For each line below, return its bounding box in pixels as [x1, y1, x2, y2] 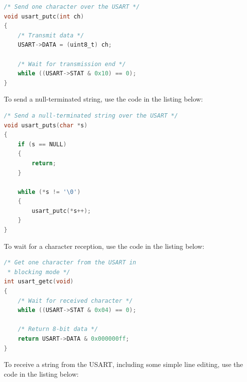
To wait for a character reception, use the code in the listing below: [4, 241, 205, 251]
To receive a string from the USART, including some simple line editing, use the [4, 359, 243, 369]
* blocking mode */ [7, 268, 71, 276]
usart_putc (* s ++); [32, 207, 91, 214]
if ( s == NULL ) [18, 140, 67, 148]
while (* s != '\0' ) [18, 188, 81, 195]
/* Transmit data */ [18, 32, 84, 39]
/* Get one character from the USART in [4, 259, 137, 266]
